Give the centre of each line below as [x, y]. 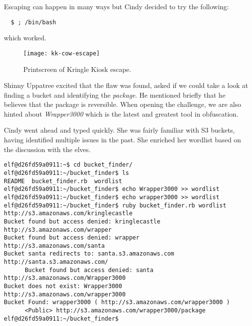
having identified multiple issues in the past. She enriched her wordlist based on [123, 140]
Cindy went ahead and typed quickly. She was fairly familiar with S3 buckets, [119, 130]
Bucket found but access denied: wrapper [72, 238]
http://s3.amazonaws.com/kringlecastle [68, 214]
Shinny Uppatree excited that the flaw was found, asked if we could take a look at [126, 85]
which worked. [25, 38]
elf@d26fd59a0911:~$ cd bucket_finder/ [68, 165]
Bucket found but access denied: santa [89, 270]
